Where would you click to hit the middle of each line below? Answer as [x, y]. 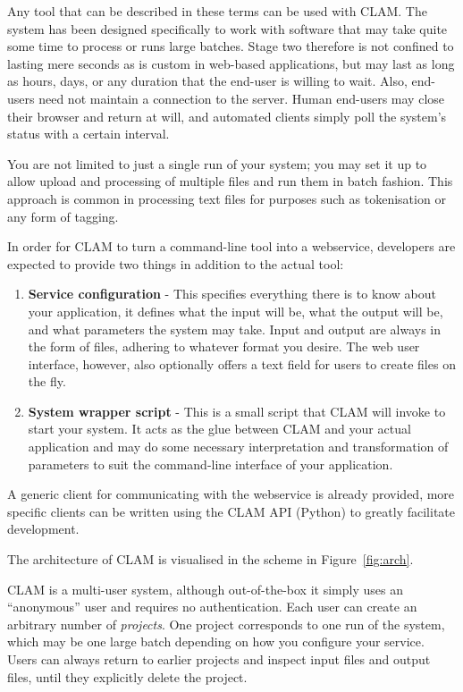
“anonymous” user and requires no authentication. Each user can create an [212, 607]
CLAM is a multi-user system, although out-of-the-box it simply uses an [205, 589]
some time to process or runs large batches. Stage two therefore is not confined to [231, 46]
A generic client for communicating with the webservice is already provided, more [231, 494]
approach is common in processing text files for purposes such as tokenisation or [227, 198]
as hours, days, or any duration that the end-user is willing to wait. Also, [207, 81]
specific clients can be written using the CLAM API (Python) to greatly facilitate [231, 511]
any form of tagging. [63, 216]
